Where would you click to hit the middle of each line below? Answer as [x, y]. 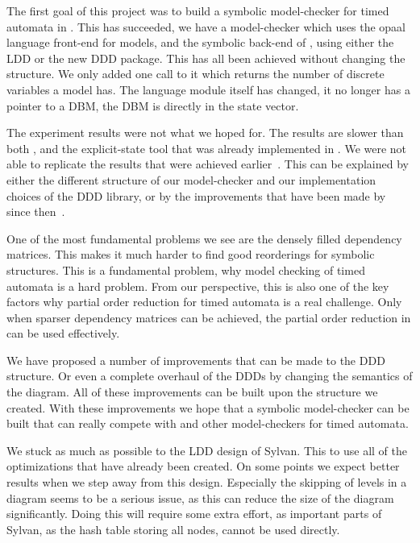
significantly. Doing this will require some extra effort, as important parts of [194, 514]
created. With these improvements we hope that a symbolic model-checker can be [208, 407]
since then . [36, 211]
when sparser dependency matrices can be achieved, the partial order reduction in [209, 317]
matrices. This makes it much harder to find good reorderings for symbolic [191, 254]
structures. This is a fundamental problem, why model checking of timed [186, 269]
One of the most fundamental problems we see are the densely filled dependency [204, 238]
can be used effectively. [63, 333]
